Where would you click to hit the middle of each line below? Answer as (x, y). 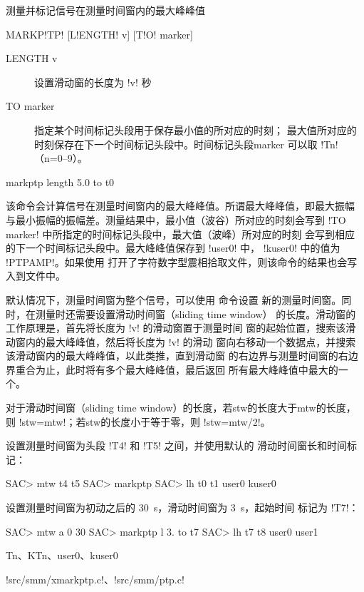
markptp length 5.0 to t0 (60, 182)
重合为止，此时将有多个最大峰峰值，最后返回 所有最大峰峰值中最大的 (177, 369)
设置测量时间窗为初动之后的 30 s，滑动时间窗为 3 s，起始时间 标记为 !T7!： (182, 507)
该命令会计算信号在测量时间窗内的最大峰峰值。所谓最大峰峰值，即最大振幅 (180, 206)
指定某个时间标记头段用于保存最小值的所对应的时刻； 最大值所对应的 (196, 129)
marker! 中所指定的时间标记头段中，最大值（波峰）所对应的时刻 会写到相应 (181, 234)
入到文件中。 (36, 276)
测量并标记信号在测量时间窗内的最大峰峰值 (105, 10)
